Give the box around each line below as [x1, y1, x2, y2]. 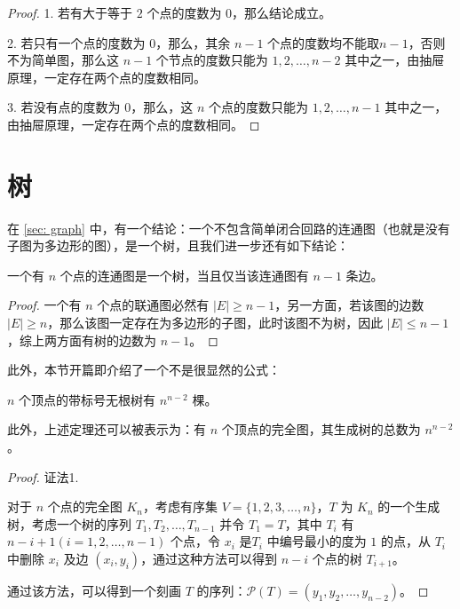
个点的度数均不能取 [267, 33, 380, 51]
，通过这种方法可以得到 [140, 550, 278, 567]
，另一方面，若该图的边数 [274, 296, 424, 314]
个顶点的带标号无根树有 [19, 390, 156, 408]
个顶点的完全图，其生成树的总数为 [221, 420, 421, 439]
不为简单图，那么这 [7, 51, 119, 69]
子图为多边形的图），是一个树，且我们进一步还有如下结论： [7, 236, 349, 255]
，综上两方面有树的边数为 [7, 330, 156, 349]
